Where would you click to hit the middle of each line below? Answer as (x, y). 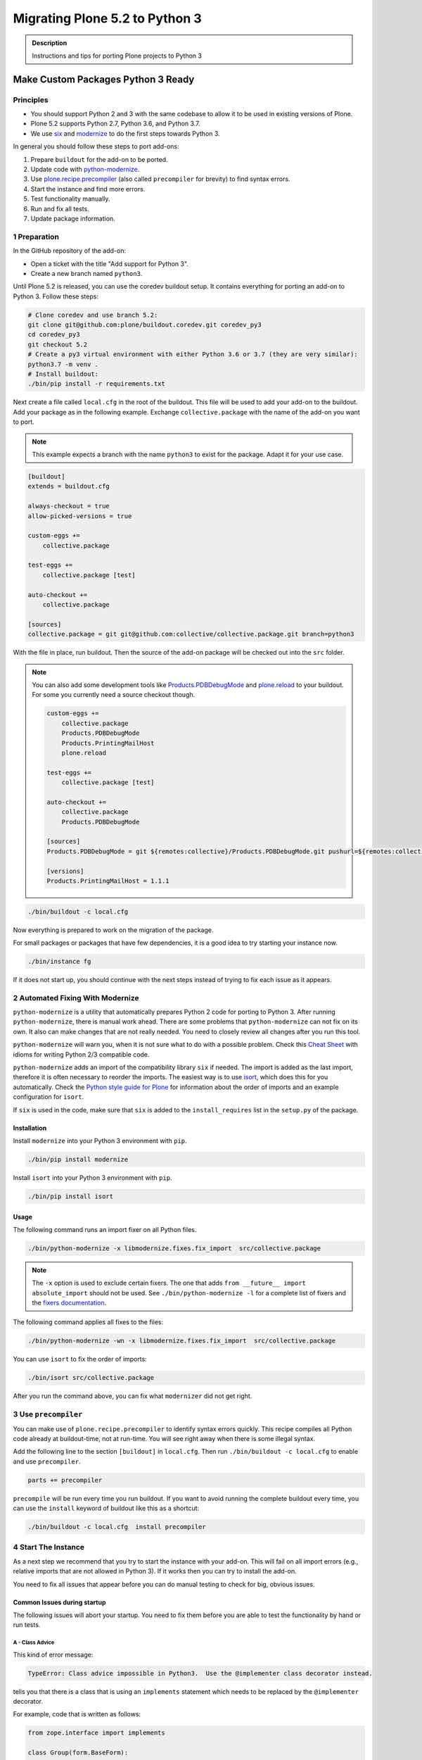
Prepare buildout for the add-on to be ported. (99, 159)
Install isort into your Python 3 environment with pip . (92, 1177)
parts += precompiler (65, 1480)
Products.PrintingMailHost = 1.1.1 (108, 881)
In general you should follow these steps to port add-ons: (96, 146)
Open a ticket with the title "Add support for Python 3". (110, 263)
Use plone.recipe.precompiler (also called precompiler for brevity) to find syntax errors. (160, 179)
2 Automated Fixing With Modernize (76, 998)
